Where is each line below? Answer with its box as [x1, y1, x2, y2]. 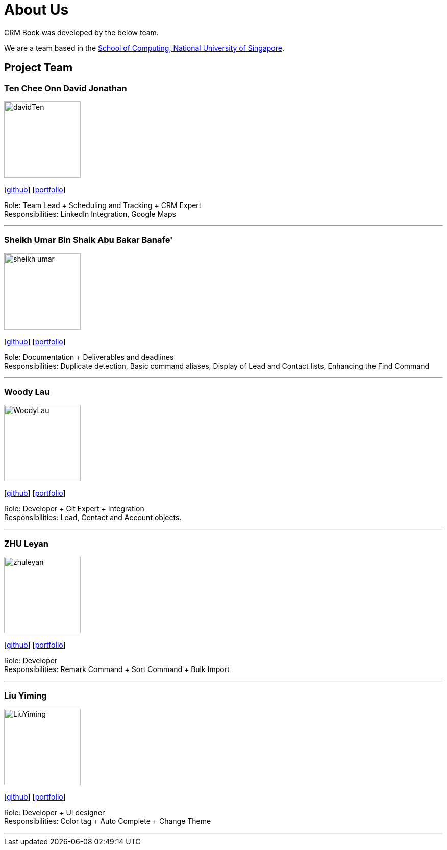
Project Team [4, 61, 73, 74]
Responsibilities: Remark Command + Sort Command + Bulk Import [4, 665, 230, 674]
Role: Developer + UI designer [4, 808, 105, 817]
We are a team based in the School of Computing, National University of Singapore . [4, 43, 285, 53]
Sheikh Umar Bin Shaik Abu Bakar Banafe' [4, 235, 173, 245]
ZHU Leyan [4, 538, 49, 549]
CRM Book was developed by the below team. [4, 28, 159, 37]
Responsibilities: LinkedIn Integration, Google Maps [4, 209, 177, 218]
